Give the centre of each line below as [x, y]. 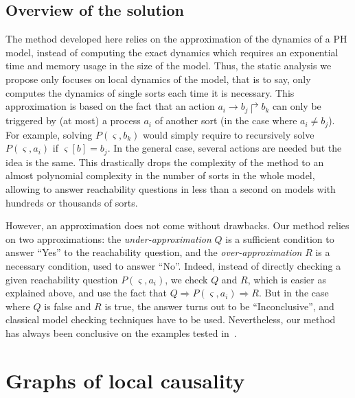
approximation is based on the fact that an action [110, 106]
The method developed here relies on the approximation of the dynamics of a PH [176, 39]
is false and [68, 306]
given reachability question [62, 279]
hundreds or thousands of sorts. [72, 202]
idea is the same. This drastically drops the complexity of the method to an [165, 162]
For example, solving [49, 134]
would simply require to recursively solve [229, 134]
